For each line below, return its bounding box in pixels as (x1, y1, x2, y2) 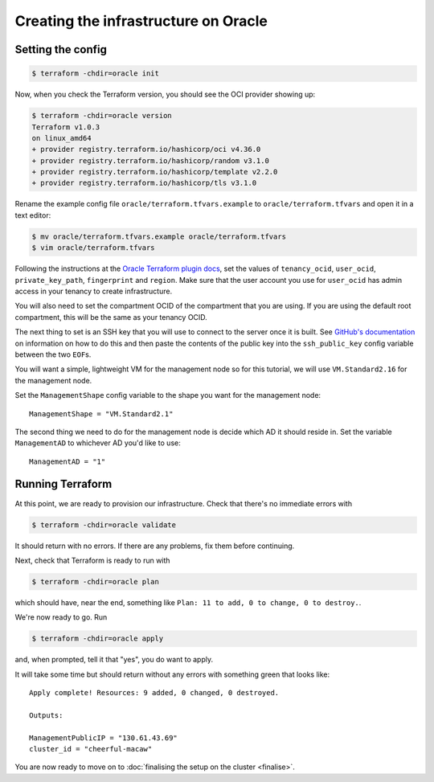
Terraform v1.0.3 (31, 122, 100, 132)
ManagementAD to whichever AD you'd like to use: (14, 438, 181, 448)
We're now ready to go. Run (14, 612, 108, 622)
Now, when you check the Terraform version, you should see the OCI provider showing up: (14, 89, 316, 100)
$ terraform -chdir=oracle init (31, 69, 160, 78)
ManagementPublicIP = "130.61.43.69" (29, 733, 178, 743)
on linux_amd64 (31, 133, 92, 142)
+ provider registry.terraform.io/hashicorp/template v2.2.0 (31, 167, 278, 177)
